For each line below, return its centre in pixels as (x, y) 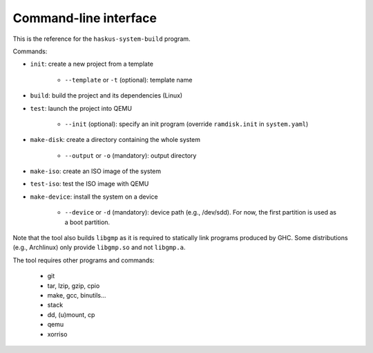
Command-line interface (85, 18)
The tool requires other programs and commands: (84, 260)
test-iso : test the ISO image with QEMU (89, 184)
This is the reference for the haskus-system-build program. (102, 39)
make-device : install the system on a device (94, 197)
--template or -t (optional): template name (128, 80)
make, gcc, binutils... (77, 295)
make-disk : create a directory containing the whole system (115, 140)
